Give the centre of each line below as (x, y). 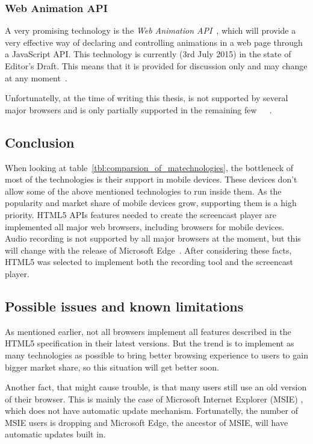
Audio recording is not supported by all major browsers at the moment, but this (153, 238)
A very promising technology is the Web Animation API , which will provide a (150, 30)
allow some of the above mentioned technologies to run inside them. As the (143, 191)
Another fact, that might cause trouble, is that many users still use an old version (156, 387)
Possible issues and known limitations (124, 306)
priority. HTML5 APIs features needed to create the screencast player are (141, 214)
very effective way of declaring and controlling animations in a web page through (154, 42)
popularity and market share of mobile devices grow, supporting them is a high (151, 203)
